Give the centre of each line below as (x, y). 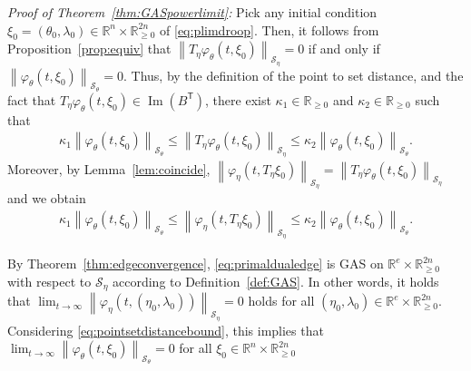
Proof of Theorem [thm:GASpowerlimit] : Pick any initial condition (192, 12)
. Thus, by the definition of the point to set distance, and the (294, 75)
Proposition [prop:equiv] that (89, 49)
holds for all (281, 301)
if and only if (344, 49)
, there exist (238, 99)
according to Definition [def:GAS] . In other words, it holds (276, 281)
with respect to (49, 281)
